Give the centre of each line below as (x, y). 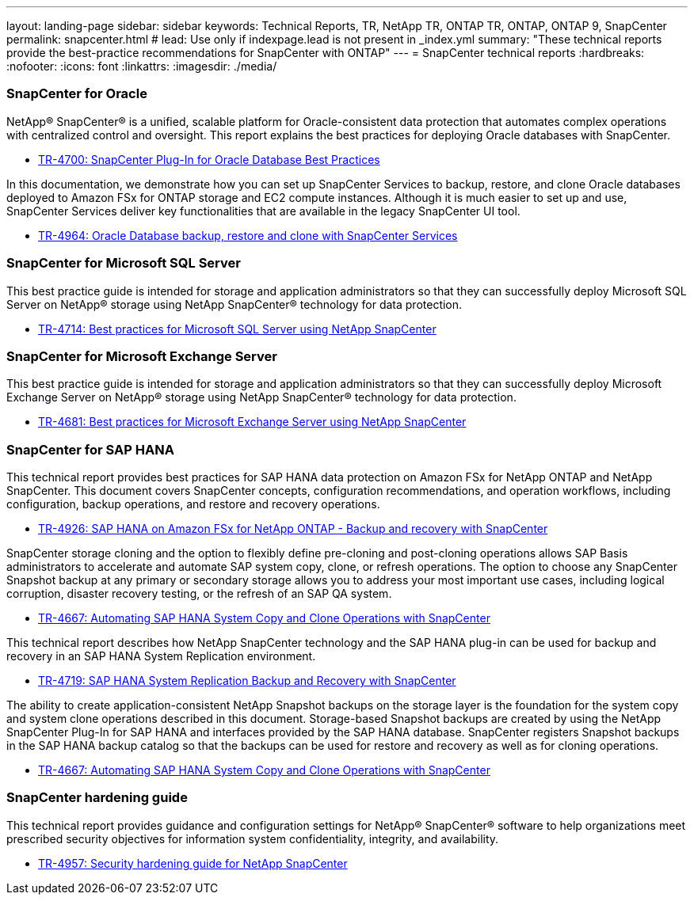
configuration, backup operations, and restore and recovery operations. (193, 504)
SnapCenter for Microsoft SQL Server (124, 263)
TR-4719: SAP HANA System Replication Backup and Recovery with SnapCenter (247, 681)
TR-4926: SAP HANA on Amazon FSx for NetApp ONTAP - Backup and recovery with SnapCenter (293, 528)
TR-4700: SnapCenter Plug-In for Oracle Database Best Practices (209, 159)
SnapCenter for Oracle (77, 94)
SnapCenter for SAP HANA (90, 449)
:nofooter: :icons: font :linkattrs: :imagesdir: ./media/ (142, 66)
